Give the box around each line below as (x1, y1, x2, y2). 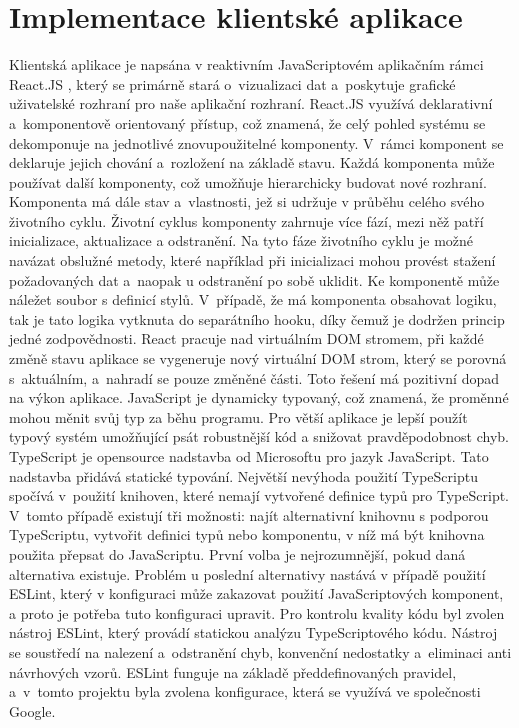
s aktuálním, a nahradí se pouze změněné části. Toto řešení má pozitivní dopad (9, 367, 499, 388)
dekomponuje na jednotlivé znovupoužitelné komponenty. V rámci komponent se (9, 132, 504, 153)
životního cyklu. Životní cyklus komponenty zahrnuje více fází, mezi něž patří (9, 210, 484, 231)
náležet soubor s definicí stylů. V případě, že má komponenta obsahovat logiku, (9, 289, 497, 310)
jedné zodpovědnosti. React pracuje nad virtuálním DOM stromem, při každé (9, 328, 484, 349)
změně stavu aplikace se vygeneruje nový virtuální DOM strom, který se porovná (9, 348, 507, 369)
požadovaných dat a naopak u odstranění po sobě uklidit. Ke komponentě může (9, 269, 500, 290)
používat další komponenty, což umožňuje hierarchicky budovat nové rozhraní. (9, 171, 487, 192)
